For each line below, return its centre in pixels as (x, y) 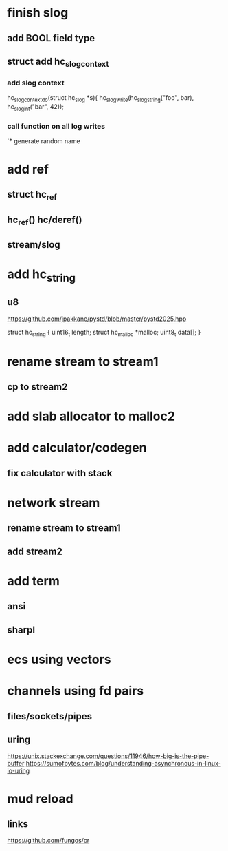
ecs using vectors (59, 659)
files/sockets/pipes (50, 716)
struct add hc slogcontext (58, 62)
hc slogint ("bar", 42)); (35, 108)
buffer (16, 764)
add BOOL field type (51, 38)
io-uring (19, 771)
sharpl (21, 630)
